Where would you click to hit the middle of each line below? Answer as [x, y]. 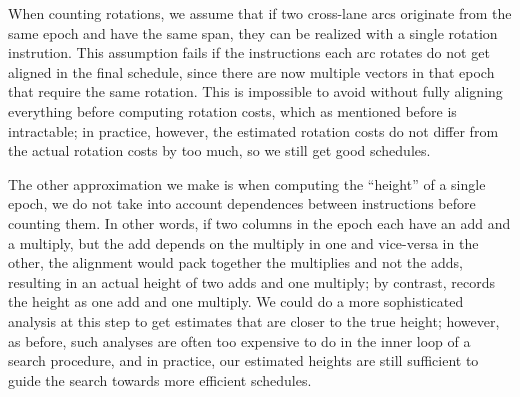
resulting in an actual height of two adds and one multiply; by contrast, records [251, 281]
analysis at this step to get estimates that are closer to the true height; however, [254, 320]
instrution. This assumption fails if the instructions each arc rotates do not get [249, 52]
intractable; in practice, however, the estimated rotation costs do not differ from [253, 130]
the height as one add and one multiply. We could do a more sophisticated [236, 301]
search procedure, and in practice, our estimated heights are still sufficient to [243, 360]
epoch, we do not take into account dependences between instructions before [242, 203]
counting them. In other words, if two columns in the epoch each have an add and [259, 222]
